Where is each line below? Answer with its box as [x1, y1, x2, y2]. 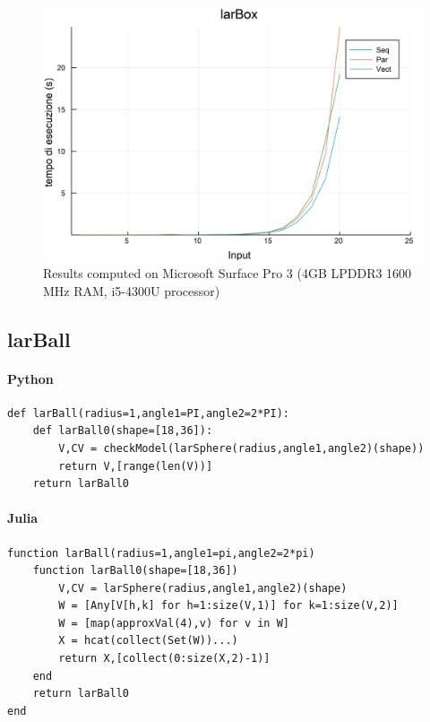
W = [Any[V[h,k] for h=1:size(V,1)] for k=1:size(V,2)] [58, 599, 399, 613]
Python [7, 369, 54, 387]
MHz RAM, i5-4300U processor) [43, 281, 220, 300]
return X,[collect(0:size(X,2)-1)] [58, 652, 271, 665]
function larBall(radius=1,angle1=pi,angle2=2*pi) [7, 546, 315, 560]
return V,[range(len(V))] [58, 459, 213, 473]
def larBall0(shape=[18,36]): [32, 424, 213, 438]
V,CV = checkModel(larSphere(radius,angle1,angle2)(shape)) [58, 441, 425, 455]
